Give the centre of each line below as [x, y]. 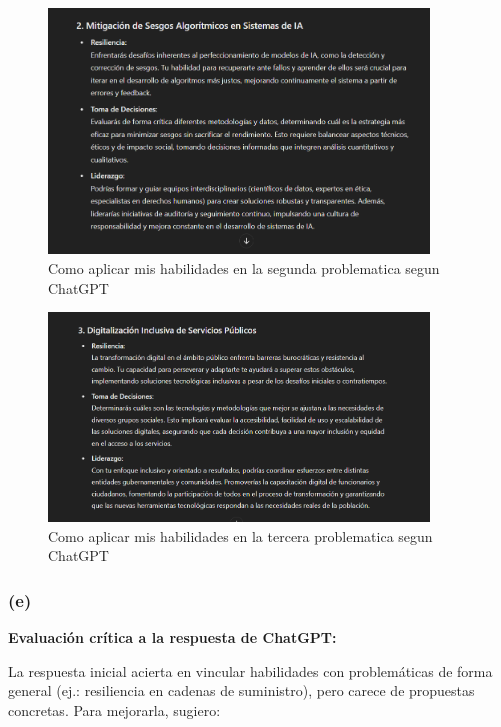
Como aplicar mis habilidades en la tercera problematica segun [240, 535]
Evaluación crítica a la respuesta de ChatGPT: [172, 637]
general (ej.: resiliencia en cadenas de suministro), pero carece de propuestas [241, 690]
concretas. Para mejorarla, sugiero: [114, 709]
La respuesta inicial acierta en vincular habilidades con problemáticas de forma [250, 670]
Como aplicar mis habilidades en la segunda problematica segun [244, 267]
